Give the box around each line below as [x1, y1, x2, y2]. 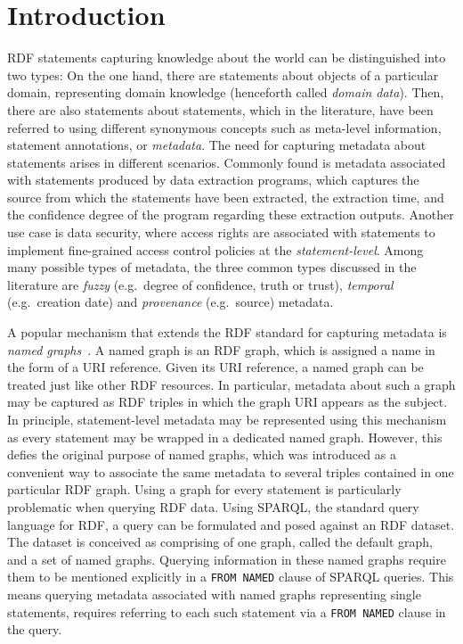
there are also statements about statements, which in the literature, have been [7, 100, 434, 119]
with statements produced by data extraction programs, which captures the [7, 170, 419, 189]
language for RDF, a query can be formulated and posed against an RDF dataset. [7, 515, 455, 533]
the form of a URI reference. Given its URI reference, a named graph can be [7, 358, 424, 376]
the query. [7, 620, 62, 639]
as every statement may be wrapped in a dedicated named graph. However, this [7, 427, 443, 446]
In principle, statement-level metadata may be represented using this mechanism [7, 410, 447, 428]
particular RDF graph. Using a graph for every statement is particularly [7, 480, 402, 499]
